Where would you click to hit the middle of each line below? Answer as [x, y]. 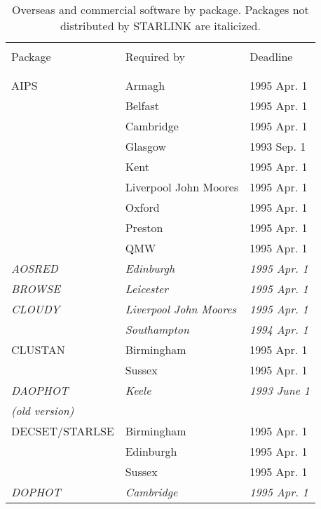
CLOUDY [36, 309]
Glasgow [146, 146]
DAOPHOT [40, 390]
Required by [155, 56]
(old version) [43, 410]
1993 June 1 [280, 390]
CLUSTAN [38, 349]
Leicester [147, 289]
